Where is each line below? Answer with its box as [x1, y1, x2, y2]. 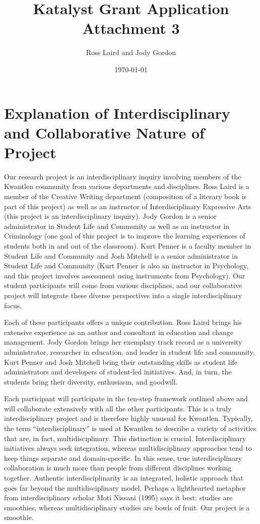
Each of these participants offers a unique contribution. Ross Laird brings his [4, 317, 242, 327]
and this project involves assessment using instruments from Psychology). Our [4, 270, 245, 280]
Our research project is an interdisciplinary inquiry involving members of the [4, 171, 241, 181]
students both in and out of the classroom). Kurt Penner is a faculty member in [4, 240, 251, 251]
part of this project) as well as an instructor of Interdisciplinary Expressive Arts [4, 201, 251, 211]
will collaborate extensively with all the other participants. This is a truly [4, 403, 232, 413]
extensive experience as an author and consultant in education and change [4, 326, 233, 337]
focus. [4, 300, 22, 310]
